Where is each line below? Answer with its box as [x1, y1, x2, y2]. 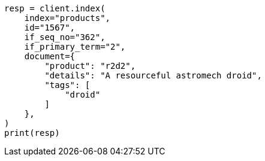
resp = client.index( [4, 4, 106, 13]
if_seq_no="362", [24, 32, 106, 42]
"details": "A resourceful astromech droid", [44, 71, 262, 80]
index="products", [24, 13, 111, 23]
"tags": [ [44, 80, 91, 90]
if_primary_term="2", [24, 42, 126, 51]
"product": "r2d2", [44, 61, 136, 71]
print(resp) [4, 128, 60, 138]
